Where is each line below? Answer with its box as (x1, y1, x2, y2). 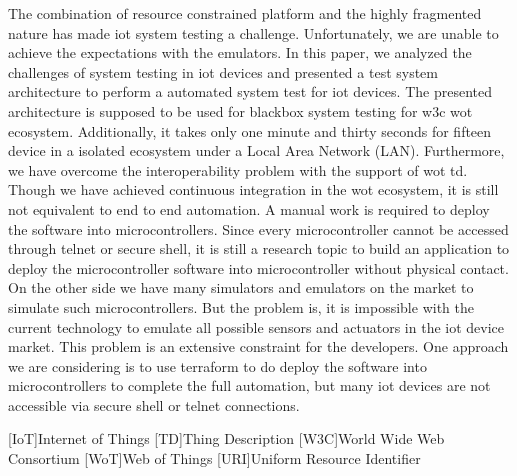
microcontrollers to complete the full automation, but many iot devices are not (8, 375, 491, 396)
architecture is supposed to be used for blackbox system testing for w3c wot (8, 100, 473, 121)
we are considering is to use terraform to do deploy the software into (8, 355, 427, 376)
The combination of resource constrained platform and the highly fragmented (8, 3, 482, 23)
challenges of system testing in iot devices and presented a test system (8, 61, 438, 82)
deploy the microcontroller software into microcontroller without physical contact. (8, 257, 509, 278)
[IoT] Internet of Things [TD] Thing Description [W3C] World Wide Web (8, 428, 445, 449)
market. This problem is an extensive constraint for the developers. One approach (8, 336, 509, 357)
